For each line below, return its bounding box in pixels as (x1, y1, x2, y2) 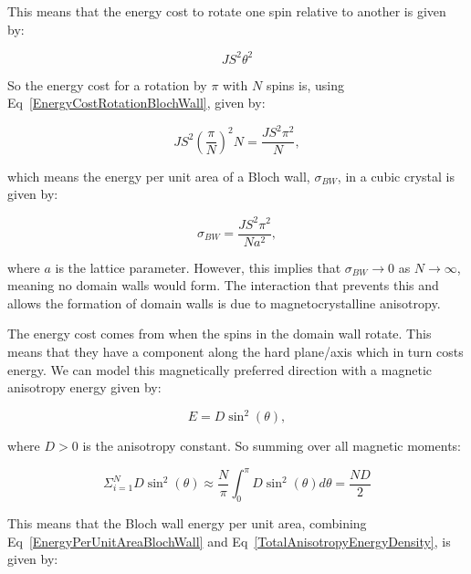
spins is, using (266, 75, 344, 94)
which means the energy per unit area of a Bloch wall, (7, 166, 310, 185)
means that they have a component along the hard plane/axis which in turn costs (7, 341, 464, 360)
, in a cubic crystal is (337, 166, 455, 185)
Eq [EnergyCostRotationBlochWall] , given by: (7, 93, 266, 112)
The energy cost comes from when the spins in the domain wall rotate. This (7, 324, 432, 343)
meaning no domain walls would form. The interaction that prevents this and (7, 276, 439, 295)
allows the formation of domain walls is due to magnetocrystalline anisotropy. (7, 293, 441, 312)
